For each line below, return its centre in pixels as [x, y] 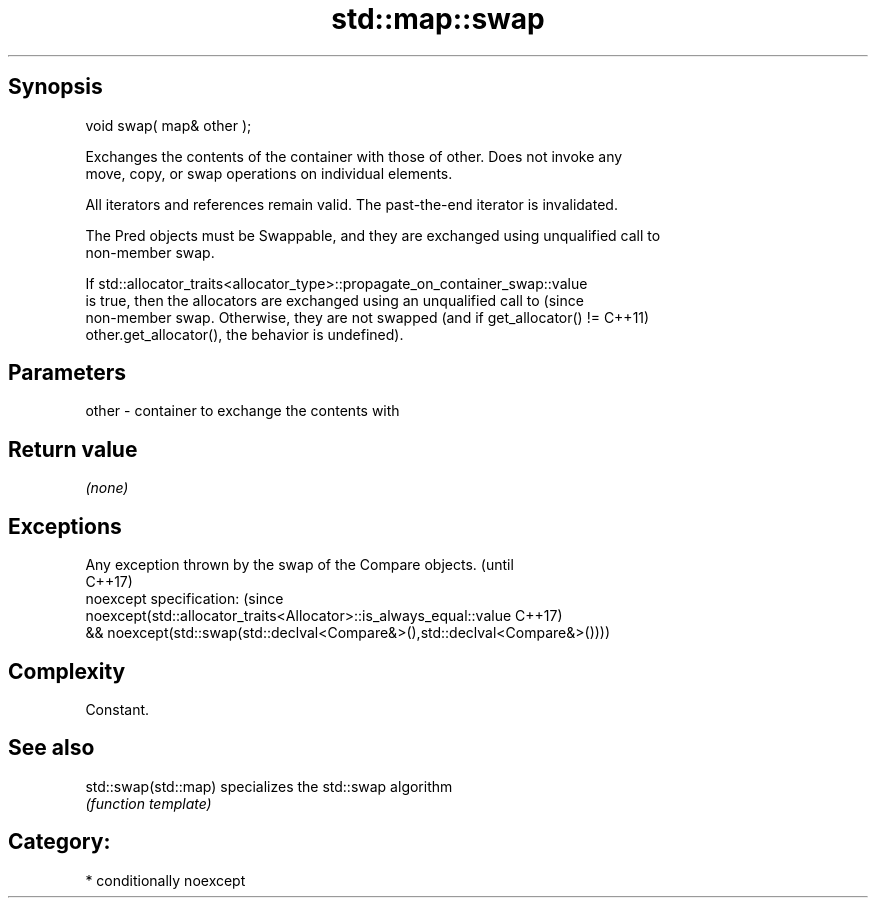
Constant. [117, 709]
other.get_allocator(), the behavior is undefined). [244, 334]
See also [51, 748]
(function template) [148, 803]
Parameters [67, 373]
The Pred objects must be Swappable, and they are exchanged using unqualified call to [373, 235]
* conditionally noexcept [165, 880]
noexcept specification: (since [184, 599]
